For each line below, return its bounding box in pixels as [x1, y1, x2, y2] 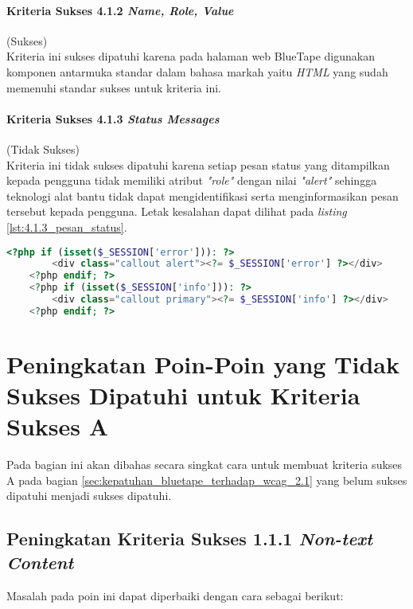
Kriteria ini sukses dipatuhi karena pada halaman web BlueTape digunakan [6, 48, 375, 64]
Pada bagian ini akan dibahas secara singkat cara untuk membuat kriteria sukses [6, 456, 403, 473]
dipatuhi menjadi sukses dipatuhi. [6, 487, 172, 504]
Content [6, 549, 74, 574]
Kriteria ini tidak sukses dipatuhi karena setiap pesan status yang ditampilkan [6, 156, 390, 173]
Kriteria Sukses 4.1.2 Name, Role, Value [6, 2, 234, 18]
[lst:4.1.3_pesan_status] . [6, 218, 127, 235]
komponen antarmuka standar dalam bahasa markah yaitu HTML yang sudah [6, 63, 388, 80]
